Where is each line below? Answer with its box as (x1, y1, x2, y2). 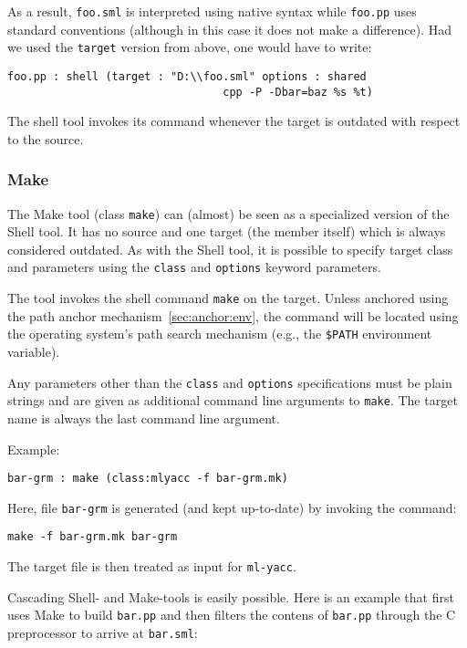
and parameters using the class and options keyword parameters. (7, 257, 381, 277)
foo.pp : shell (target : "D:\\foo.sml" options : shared (7, 69, 367, 83)
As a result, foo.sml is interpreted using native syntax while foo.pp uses (7, 2, 417, 20)
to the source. (7, 129, 84, 148)
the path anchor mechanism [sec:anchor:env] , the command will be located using (7, 306, 459, 325)
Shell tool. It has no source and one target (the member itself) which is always (7, 222, 446, 241)
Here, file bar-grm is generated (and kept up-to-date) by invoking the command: (7, 497, 457, 517)
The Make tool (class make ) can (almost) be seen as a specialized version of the (7, 204, 450, 223)
